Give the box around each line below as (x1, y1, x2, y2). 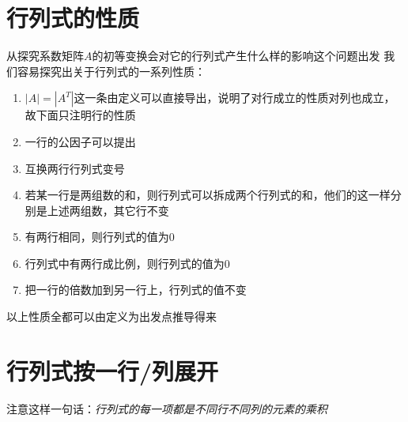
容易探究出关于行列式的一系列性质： (17, 62, 206, 79)
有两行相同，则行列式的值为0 (25, 228, 175, 245)
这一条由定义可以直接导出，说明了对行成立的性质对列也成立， (74, 89, 395, 106)
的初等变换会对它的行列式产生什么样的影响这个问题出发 (92, 47, 380, 64)
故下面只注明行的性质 (25, 107, 136, 123)
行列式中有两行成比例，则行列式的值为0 (25, 254, 230, 271)
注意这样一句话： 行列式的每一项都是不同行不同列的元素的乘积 (6, 400, 327, 416)
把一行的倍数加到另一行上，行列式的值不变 (25, 281, 247, 298)
